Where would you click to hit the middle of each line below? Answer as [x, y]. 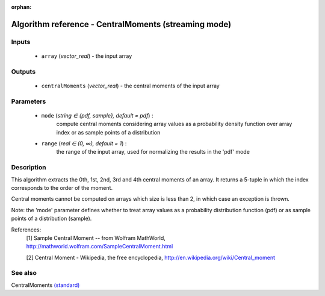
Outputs [23, 71]
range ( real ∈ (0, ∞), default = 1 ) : [84, 143]
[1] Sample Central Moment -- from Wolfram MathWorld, [96, 238]
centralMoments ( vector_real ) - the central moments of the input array [130, 86]
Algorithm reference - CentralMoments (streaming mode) [121, 24]
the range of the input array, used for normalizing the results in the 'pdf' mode [153, 152]
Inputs [21, 42]
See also [24, 273]
